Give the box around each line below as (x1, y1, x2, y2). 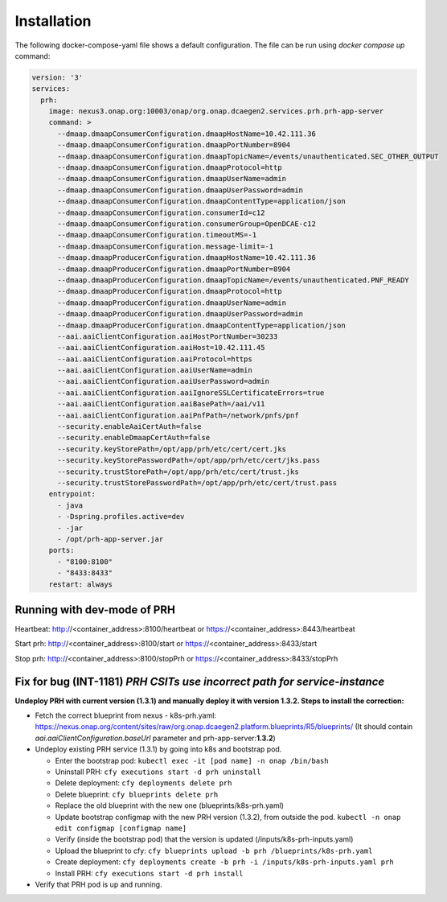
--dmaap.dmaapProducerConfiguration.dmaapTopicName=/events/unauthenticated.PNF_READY (57, 275, 409, 285)
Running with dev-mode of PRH (14, 603, 176, 616)
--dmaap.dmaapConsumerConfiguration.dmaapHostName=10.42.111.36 (57, 129, 317, 138)
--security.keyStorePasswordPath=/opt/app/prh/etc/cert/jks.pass (57, 455, 321, 465)
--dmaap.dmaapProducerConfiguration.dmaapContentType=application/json (57, 320, 346, 330)
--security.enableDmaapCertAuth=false (57, 433, 211, 443)
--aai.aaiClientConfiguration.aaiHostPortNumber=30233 (57, 332, 278, 341)
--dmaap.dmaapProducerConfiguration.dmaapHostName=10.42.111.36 (57, 253, 317, 262)
